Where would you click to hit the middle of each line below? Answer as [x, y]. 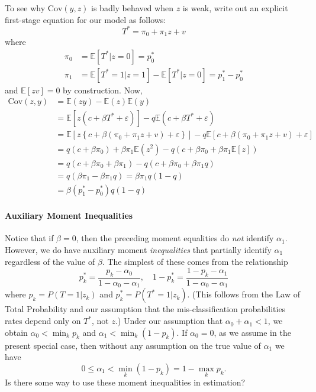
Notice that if [29, 238]
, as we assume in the [252, 332]
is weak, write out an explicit [235, 8]
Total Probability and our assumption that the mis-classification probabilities [145, 309]
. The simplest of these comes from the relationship [195, 261]
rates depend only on [43, 321]
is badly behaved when [132, 8]
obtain [16, 332]
